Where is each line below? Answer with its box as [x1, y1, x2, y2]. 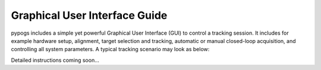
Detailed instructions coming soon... [11, 56, 99, 64]
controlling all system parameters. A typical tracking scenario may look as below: [11, 46, 210, 53]
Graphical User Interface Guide [11, 9, 168, 22]
